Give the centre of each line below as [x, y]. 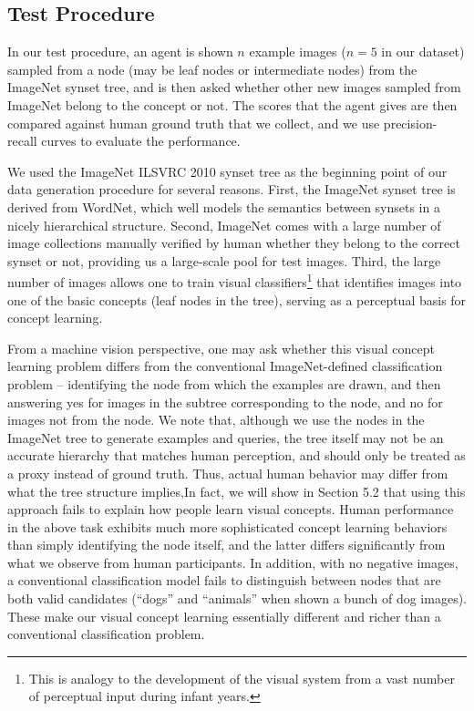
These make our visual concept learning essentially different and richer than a [224, 616]
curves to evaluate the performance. [141, 141]
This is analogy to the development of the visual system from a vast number [242, 678]
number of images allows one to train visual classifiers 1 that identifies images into [235, 280]
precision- [410, 123]
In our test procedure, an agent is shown [120, 52]
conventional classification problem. [106, 634]
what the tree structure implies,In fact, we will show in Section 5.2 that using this [237, 491]
